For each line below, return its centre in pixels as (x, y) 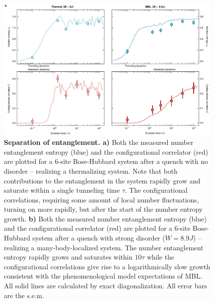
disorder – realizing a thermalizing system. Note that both (91, 171)
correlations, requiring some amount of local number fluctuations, (101, 199)
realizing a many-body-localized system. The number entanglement (104, 247)
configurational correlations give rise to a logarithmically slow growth (107, 266)
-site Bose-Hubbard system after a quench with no (133, 161)
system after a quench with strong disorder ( (99, 238)
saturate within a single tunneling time (62, 190)
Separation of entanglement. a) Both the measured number (99, 142)
